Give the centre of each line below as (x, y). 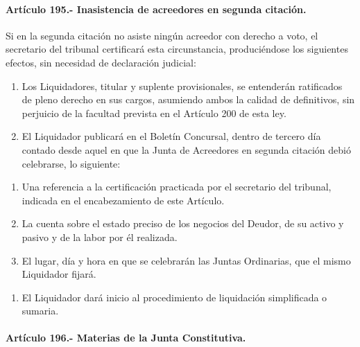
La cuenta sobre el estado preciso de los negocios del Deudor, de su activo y (183, 223)
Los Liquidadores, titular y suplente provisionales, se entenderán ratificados (182, 86)
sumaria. (40, 311)
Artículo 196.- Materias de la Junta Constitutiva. (126, 338)
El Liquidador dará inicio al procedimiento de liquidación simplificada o (174, 297)
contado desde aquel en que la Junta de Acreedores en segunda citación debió (186, 149)
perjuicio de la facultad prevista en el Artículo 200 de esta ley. (154, 113)
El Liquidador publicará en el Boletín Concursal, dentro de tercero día (171, 136)
